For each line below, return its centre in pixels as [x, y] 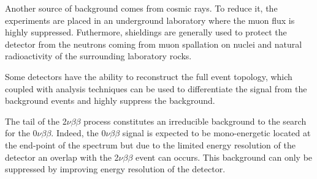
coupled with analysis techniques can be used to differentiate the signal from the [156, 88]
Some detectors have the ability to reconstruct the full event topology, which [149, 76]
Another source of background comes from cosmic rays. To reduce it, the [141, 8]
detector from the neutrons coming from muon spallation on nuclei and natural [154, 44]
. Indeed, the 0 [78, 133]
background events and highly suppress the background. [110, 100]
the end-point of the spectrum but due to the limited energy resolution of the [150, 144]
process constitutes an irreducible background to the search [195, 121]
